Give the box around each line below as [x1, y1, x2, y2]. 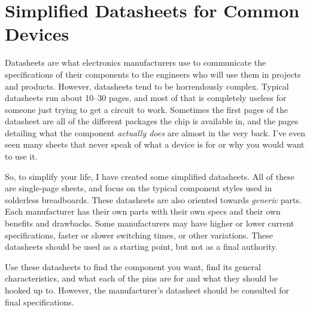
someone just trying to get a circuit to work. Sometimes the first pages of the [5, 103, 288, 115]
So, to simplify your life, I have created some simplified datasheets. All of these [5, 170, 294, 182]
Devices [5, 22, 69, 46]
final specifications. [5, 295, 74, 308]
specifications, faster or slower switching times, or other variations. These [5, 228, 273, 241]
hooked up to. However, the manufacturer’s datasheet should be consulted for [5, 284, 289, 296]
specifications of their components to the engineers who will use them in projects [5, 68, 301, 80]
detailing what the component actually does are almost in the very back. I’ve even [5, 126, 305, 139]
